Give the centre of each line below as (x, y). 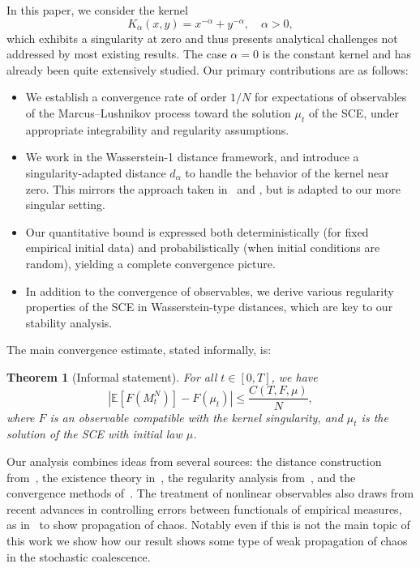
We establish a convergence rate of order (126, 97)
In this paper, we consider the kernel (97, 10)
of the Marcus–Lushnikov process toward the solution (158, 112)
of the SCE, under (354, 112)
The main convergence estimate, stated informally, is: (139, 350)
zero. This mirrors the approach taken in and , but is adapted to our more (213, 188)
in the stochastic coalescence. (79, 556)
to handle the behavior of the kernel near (287, 172)
